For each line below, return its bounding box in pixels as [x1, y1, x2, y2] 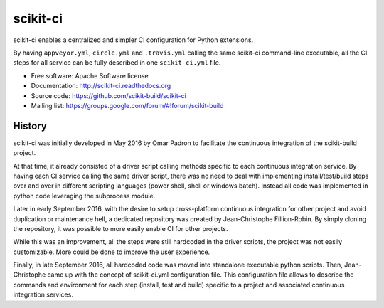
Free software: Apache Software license [31, 71, 149, 80]
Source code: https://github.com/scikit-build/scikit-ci [31, 91, 186, 100]
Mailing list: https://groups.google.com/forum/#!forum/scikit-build [31, 101, 224, 110]
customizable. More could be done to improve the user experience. [13, 248, 210, 256]
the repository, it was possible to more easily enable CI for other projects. [13, 224, 228, 233]
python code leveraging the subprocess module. [13, 191, 156, 200]
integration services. [13, 290, 74, 299]
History [13, 120, 48, 132]
